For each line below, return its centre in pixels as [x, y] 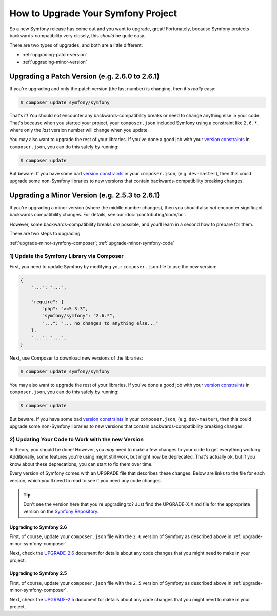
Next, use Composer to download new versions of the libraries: [76, 358]
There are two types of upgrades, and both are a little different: [76, 45]
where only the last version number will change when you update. [79, 130]
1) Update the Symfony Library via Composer [66, 256]
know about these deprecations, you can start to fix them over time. [81, 464]
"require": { [47, 302]
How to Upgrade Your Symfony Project [93, 13]
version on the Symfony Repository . [61, 511]
